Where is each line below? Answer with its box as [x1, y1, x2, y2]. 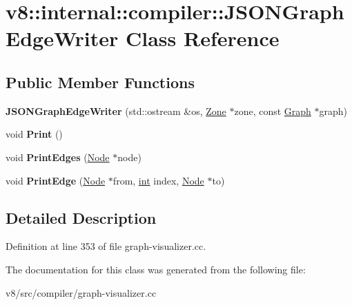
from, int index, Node [113, 173, 204, 187]
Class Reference [125, 24, 280, 52]
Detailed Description [6, 207, 157, 228]
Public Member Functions [6, 71, 195, 92]
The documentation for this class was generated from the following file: [6, 262, 306, 276]
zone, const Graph [234, 103, 311, 118]
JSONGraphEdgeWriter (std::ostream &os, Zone [6, 103, 226, 118]
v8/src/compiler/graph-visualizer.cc [6, 285, 157, 299]
